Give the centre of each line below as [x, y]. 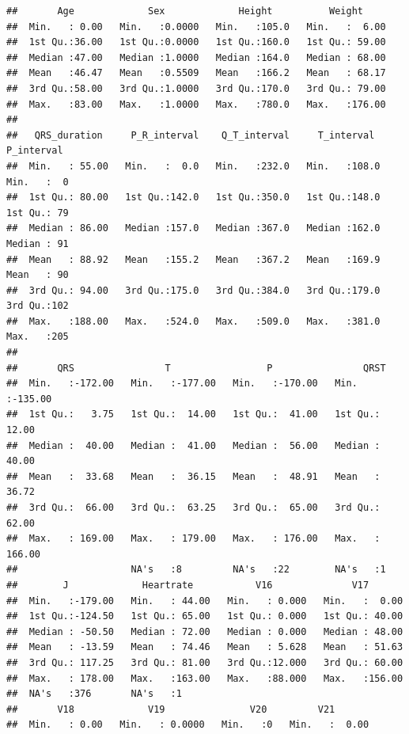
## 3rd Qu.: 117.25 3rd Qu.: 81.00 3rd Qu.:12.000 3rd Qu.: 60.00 [205, 662]
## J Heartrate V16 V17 [188, 585]
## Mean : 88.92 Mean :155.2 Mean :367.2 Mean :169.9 [193, 259]
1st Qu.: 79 [38, 213]
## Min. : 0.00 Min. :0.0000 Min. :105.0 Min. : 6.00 [196, 27]
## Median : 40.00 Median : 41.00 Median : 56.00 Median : [193, 445]
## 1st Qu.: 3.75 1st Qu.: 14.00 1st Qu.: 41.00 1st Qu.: [193, 415]
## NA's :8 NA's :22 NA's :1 [196, 570]
